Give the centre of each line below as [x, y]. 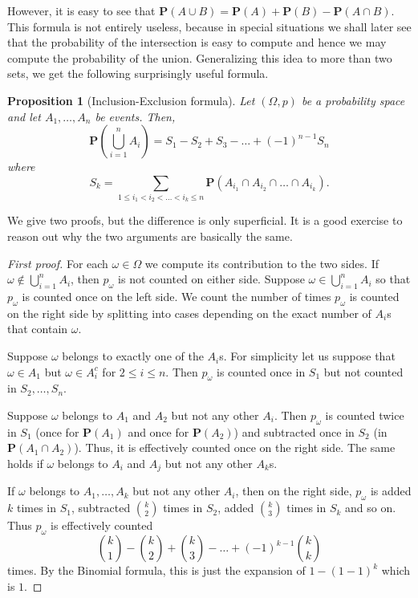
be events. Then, [135, 116]
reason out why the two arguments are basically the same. [150, 236]
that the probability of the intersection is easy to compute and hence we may [197, 42]
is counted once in [261, 371]
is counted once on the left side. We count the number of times [177, 297]
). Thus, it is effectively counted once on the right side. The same [235, 447]
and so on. [371, 508]
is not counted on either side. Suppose [211, 279]
